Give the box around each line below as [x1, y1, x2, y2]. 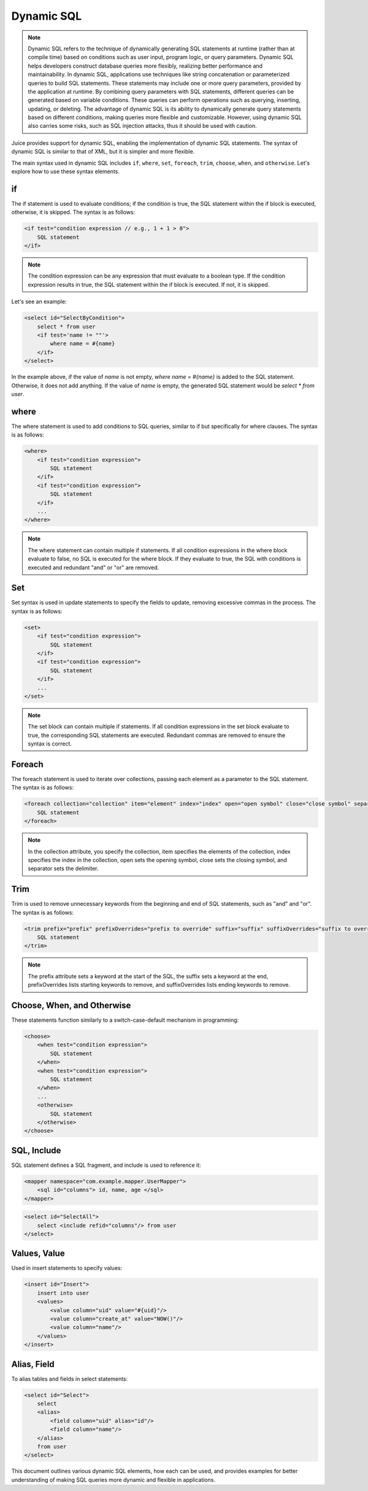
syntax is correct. [28, 740, 72, 747]
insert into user [37, 1290, 90, 1296]
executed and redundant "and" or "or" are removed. [28, 564, 159, 571]
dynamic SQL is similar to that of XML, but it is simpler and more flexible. [11, 148, 195, 155]
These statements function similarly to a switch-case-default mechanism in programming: [11, 1016, 239, 1024]
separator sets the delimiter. [28, 865, 99, 872]
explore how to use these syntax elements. [11, 168, 120, 175]
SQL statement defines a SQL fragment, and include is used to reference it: [11, 1161, 201, 1169]
